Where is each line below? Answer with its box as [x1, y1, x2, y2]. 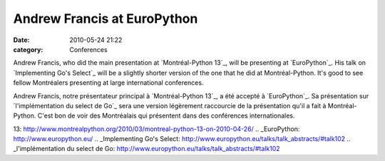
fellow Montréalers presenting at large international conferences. [13, 78, 204, 87]
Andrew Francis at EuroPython [13, 11, 198, 26]
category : [13, 45, 43, 53]
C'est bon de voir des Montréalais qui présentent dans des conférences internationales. [37, 111, 295, 120]
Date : [13, 36, 30, 44]
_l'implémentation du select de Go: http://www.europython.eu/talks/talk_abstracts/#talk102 [13, 145, 281, 153]
